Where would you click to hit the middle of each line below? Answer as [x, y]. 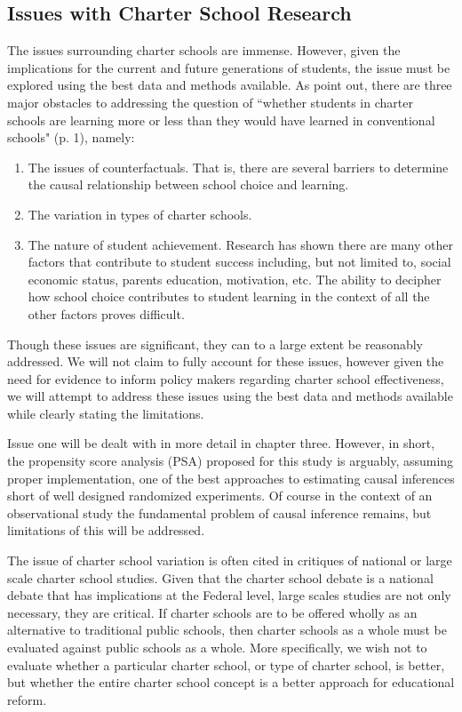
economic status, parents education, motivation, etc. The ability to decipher [235, 279]
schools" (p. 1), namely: [71, 137]
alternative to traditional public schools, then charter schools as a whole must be [227, 630]
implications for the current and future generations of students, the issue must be [229, 67]
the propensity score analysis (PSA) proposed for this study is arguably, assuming [231, 461]
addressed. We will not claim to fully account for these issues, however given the [226, 361]
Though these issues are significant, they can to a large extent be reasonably [215, 344]
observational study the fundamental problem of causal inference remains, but [219, 512]
